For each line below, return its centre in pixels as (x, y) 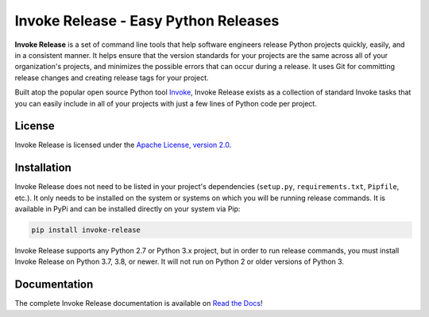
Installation (43, 168)
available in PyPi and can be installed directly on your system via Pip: (128, 209)
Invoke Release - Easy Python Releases (147, 21)
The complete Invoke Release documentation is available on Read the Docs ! (139, 303)
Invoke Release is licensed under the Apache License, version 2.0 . (123, 145)
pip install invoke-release (86, 230)
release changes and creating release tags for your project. (112, 77)
